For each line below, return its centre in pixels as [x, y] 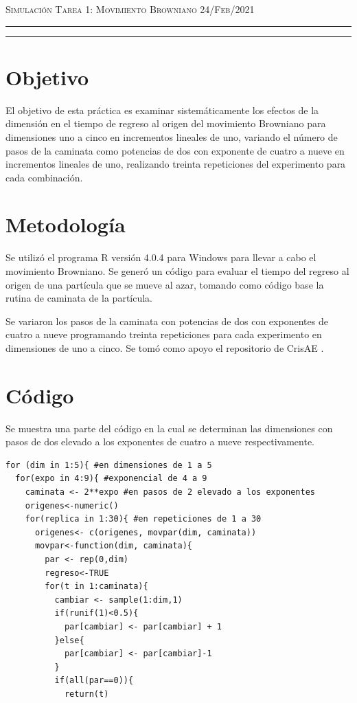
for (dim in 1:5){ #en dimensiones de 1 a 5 [109, 465]
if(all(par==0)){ [94, 681]
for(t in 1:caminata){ [96, 587]
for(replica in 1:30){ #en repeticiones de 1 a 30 [143, 519]
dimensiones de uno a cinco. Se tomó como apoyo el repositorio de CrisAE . [165, 347]
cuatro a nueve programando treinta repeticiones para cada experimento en [164, 334]
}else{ [69, 640]
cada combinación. [44, 177]
